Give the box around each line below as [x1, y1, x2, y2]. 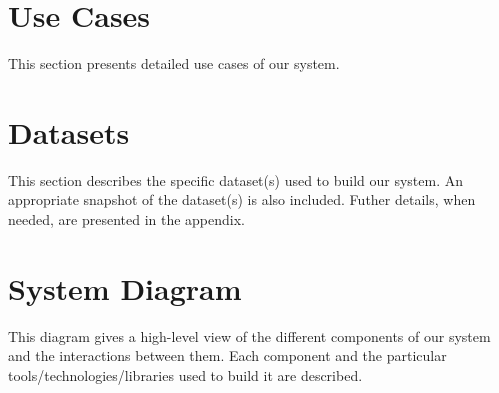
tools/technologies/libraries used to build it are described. [8, 364, 363, 385]
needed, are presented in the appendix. [8, 209, 246, 230]
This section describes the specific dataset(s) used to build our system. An [8, 169, 464, 190]
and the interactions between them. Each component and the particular [8, 345, 447, 366]
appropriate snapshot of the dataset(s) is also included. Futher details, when [8, 189, 476, 210]
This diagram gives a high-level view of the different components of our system [8, 325, 491, 346]
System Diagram [8, 267, 242, 308]
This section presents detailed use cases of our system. [8, 53, 340, 74]
